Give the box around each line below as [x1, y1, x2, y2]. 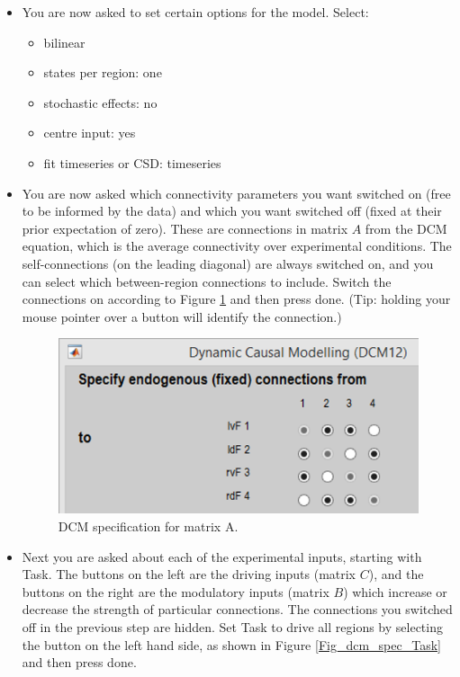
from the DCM [365, 218, 447, 237]
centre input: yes [43, 123, 136, 142]
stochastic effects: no [43, 93, 158, 111]
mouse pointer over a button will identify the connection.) [22, 307, 342, 325]
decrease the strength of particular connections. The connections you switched [22, 600, 453, 619]
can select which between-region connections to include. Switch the [22, 272, 392, 290]
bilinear [43, 32, 86, 51]
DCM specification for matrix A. [58, 517, 239, 536]
